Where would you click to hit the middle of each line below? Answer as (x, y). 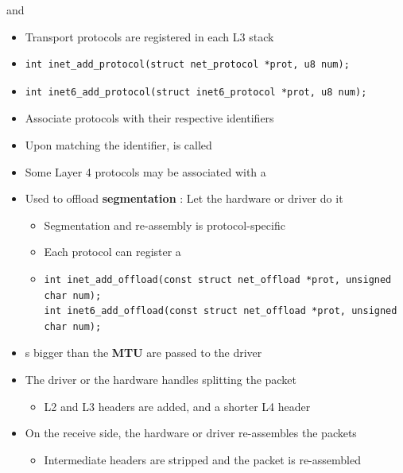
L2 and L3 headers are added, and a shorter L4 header (177, 406)
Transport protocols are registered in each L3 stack (149, 36)
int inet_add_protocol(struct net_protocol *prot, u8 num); (187, 65)
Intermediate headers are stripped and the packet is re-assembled (202, 459)
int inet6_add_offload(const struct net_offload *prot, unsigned (221, 311)
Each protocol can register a (112, 252)
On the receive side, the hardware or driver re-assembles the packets (191, 433)
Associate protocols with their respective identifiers (149, 118)
